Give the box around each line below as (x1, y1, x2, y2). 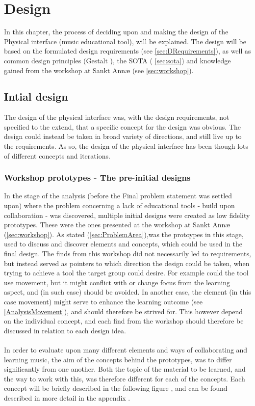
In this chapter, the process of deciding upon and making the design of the (4, 27, 229, 37)
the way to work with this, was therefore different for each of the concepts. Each (4, 373, 245, 383)
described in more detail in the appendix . (4, 392, 130, 403)
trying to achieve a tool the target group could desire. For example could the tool (4, 268, 249, 278)
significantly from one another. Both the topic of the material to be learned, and (4, 364, 246, 374)
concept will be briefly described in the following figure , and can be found (4, 383, 228, 393)
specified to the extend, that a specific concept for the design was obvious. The (4, 121, 241, 132)
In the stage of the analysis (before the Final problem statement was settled (4, 190, 232, 201)
